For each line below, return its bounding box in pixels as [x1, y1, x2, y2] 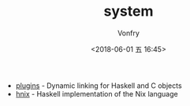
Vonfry [117, 28, 140, 38]
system [103, 2, 154, 20]
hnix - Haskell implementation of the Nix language [15, 89, 179, 98]
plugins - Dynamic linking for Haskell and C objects [15, 81, 183, 90]
